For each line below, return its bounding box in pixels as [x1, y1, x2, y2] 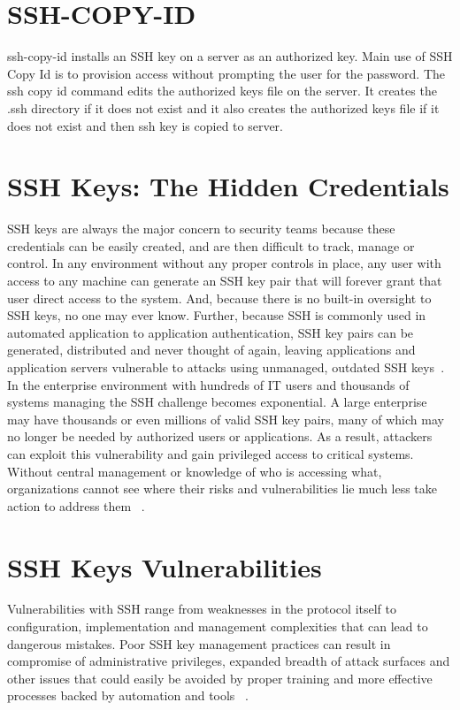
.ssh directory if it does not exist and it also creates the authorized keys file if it [7, 98, 440, 117]
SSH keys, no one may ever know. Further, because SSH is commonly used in [7, 306, 426, 324]
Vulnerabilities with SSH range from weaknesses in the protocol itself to [7, 599, 396, 618]
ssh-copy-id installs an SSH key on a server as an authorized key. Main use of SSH [7, 47, 453, 65]
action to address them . [7, 496, 145, 515]
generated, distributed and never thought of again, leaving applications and [7, 340, 416, 359]
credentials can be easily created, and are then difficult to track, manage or [7, 236, 415, 255]
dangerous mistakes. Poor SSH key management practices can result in [7, 634, 391, 653]
